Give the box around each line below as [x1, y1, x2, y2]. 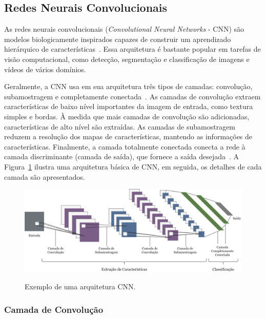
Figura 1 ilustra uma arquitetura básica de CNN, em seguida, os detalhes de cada [4, 161, 262, 172]
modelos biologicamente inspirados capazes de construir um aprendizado [4, 33, 231, 44]
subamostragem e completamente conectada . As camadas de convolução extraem [4, 91, 261, 101]
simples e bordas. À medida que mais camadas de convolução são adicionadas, [4, 111, 250, 121]
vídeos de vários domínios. [4, 63, 86, 74]
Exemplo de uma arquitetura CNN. [25, 281, 136, 292]
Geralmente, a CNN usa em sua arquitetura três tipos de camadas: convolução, [4, 81, 253, 92]
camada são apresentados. [4, 171, 85, 182]
